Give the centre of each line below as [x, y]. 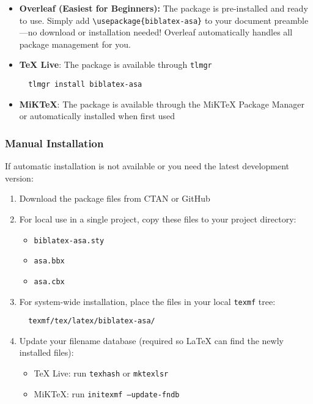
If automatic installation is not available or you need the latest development [147, 166]
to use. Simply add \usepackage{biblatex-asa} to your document [145, 20]
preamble [291, 20]
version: [19, 178]
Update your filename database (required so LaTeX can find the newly [151, 340]
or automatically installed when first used [97, 116]
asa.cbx [49, 281]
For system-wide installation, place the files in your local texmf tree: [147, 301]
